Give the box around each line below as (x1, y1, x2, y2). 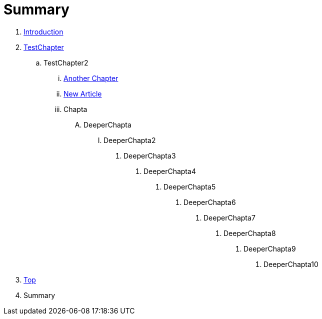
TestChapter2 (43, 58, 88, 67)
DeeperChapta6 (183, 197, 236, 206)
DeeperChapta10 (263, 259, 318, 268)
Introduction (23, 27, 63, 36)
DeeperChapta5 (163, 182, 216, 191)
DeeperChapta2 (103, 135, 156, 144)
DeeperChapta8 (223, 228, 276, 237)
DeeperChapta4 (143, 166, 196, 175)
